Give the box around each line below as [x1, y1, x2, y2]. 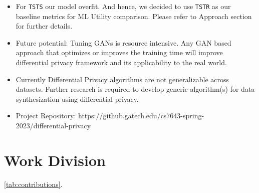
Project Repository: [16, 110, 76, 121]
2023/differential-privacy [16, 120, 91, 130]
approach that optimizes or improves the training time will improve [16, 47, 223, 58]
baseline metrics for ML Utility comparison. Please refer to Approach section [16, 11, 252, 21]
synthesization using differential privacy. [16, 93, 139, 104]
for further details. [16, 21, 73, 31]
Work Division [4, 149, 106, 170]
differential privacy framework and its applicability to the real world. [16, 57, 227, 68]
